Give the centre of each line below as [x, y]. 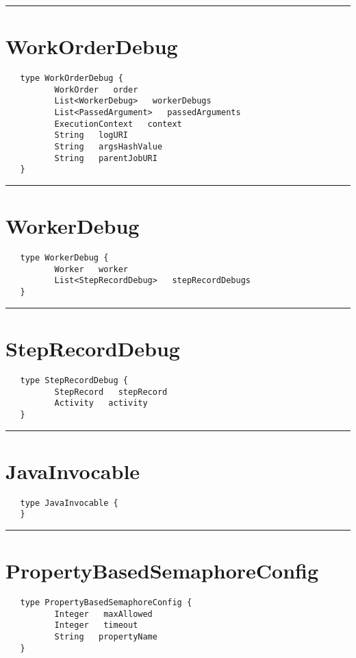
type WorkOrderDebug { [72, 78]
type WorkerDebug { [64, 258]
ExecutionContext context [118, 124]
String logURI [91, 135]
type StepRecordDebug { [74, 380]
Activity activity [101, 403]
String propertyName [106, 637]
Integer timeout [96, 625]
